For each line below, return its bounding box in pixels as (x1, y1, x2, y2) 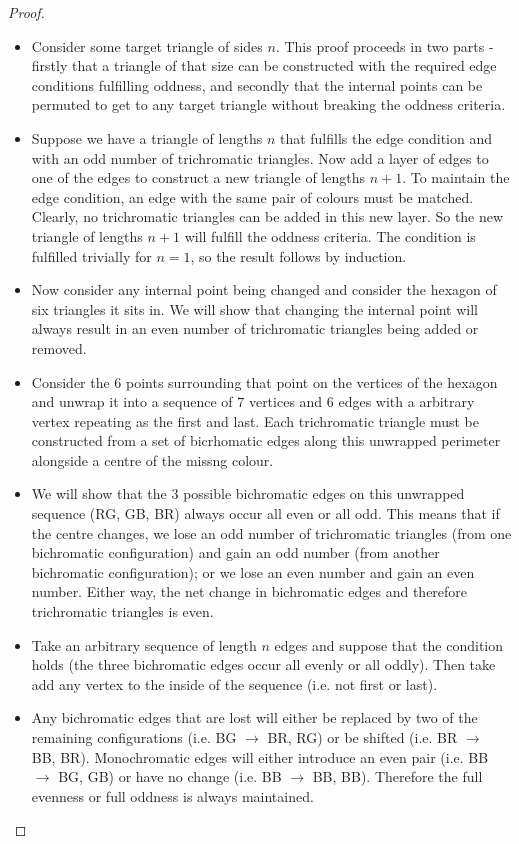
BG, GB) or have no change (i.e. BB (58, 766, 282, 787)
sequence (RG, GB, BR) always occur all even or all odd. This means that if (31, 503, 500, 524)
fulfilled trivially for (31, 245, 152, 266)
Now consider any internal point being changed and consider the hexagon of (31, 279, 497, 300)
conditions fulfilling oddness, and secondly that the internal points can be (31, 74, 483, 95)
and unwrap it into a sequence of (31, 391, 233, 412)
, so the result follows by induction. (190, 245, 407, 266)
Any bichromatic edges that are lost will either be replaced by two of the (31, 707, 478, 728)
